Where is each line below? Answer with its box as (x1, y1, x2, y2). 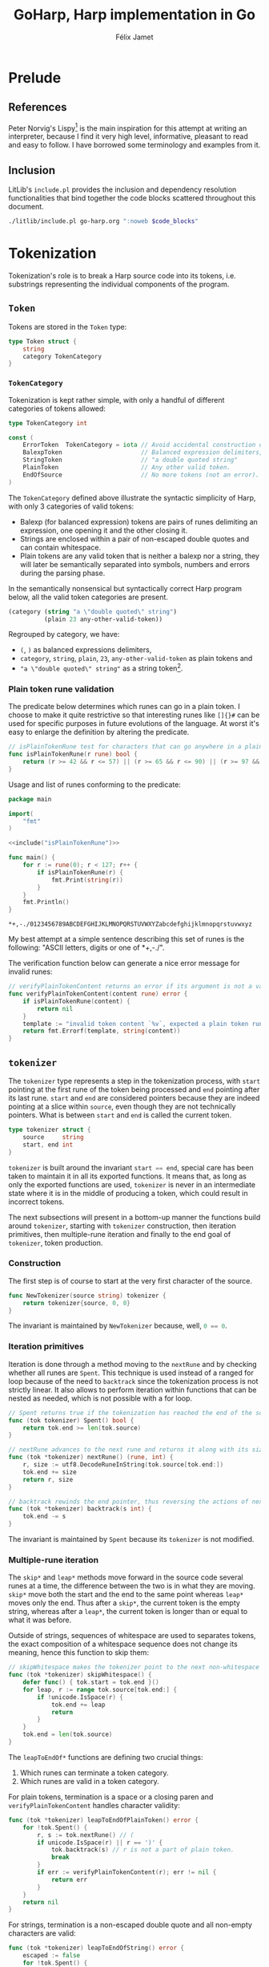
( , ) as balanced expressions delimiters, (19, 645, 152, 655)
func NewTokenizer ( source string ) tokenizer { (8, 1292, 167, 1300)
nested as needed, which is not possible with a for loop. (8, 1393, 193, 1403)
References (8, 100, 67, 114)
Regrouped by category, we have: (8, 630, 120, 639)
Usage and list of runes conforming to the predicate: (8, 780, 182, 789)
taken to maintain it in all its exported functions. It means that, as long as (8, 1171, 247, 1181)
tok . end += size (22, 1468, 78, 1476)
